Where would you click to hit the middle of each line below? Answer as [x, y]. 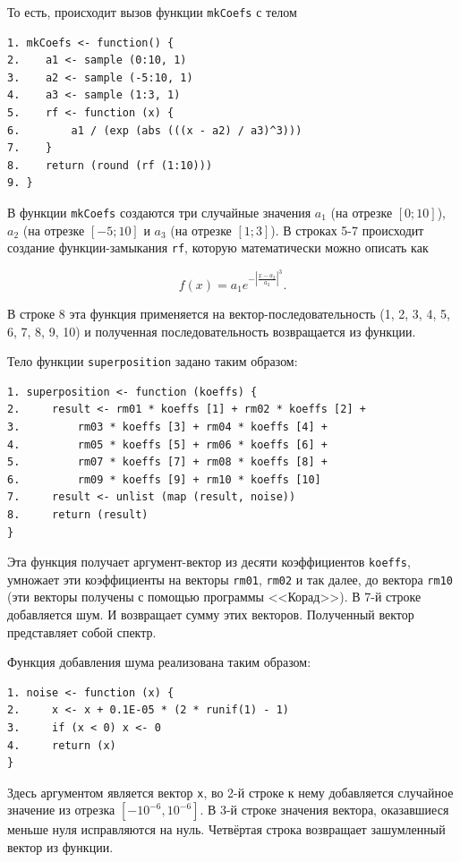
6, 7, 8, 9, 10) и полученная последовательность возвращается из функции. [212, 331]
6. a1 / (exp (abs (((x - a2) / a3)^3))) [155, 130]
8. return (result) [78, 514]
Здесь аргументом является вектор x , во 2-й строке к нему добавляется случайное [230, 792]
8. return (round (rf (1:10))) [110, 165]
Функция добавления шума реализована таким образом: [159, 662]
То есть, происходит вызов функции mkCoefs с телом [152, 12]
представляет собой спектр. [82, 632]
